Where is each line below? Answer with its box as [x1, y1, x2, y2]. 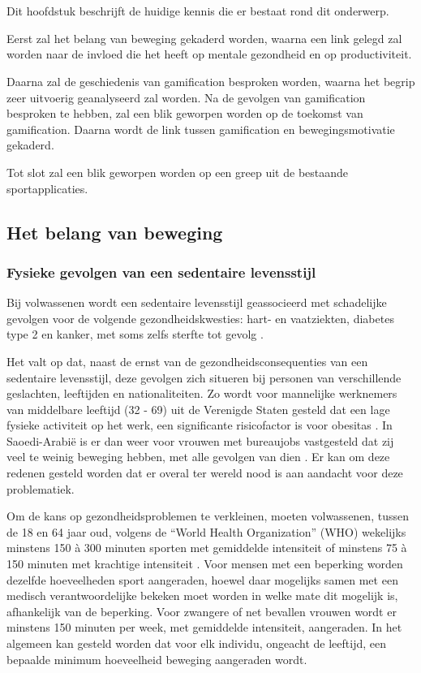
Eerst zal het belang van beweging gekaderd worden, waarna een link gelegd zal [6, 29, 402, 46]
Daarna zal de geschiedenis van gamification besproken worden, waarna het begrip [6, 72, 415, 89]
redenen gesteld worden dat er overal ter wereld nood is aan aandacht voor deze [6, 464, 403, 481]
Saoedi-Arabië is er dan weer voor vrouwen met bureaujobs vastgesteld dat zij [6, 432, 394, 449]
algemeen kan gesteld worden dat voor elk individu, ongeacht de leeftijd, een [6, 635, 386, 651]
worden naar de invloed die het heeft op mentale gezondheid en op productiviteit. [6, 45, 412, 63]
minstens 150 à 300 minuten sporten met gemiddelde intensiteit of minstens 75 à [6, 539, 407, 556]
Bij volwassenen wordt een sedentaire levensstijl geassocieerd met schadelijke [6, 294, 387, 311]
